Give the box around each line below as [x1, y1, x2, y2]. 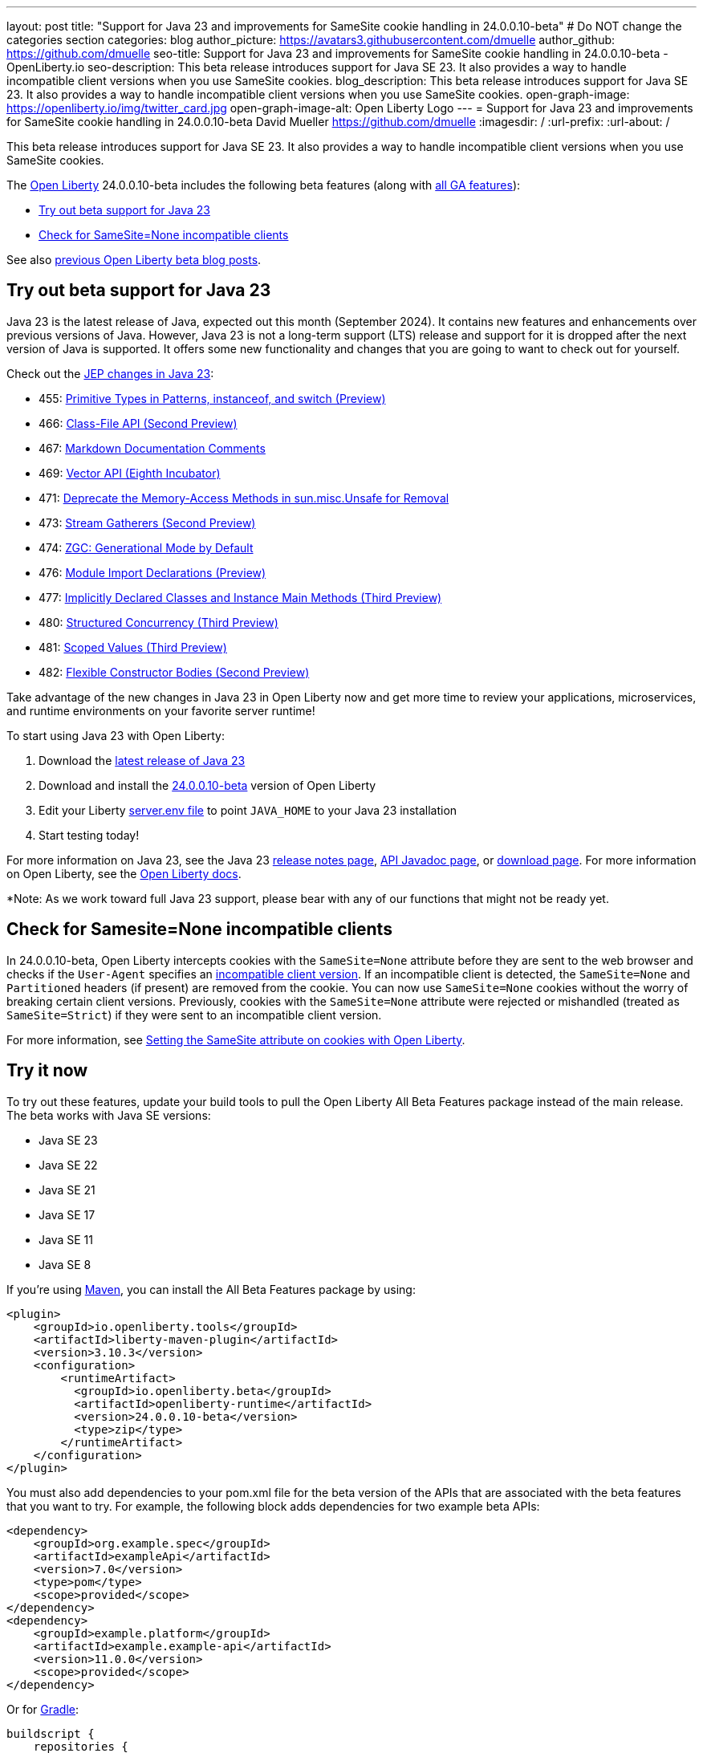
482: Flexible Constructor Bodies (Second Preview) [39, 665, 310, 679]
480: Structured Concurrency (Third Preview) [39, 615, 278, 629]
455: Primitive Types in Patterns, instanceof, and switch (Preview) [39, 391, 386, 405]
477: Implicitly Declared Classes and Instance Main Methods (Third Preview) [39, 590, 442, 604]
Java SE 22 [39, 1157, 98, 1172]
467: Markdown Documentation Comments [39, 441, 266, 455]
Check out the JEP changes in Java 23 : [6, 366, 214, 380]
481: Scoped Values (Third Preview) [39, 640, 227, 654]
